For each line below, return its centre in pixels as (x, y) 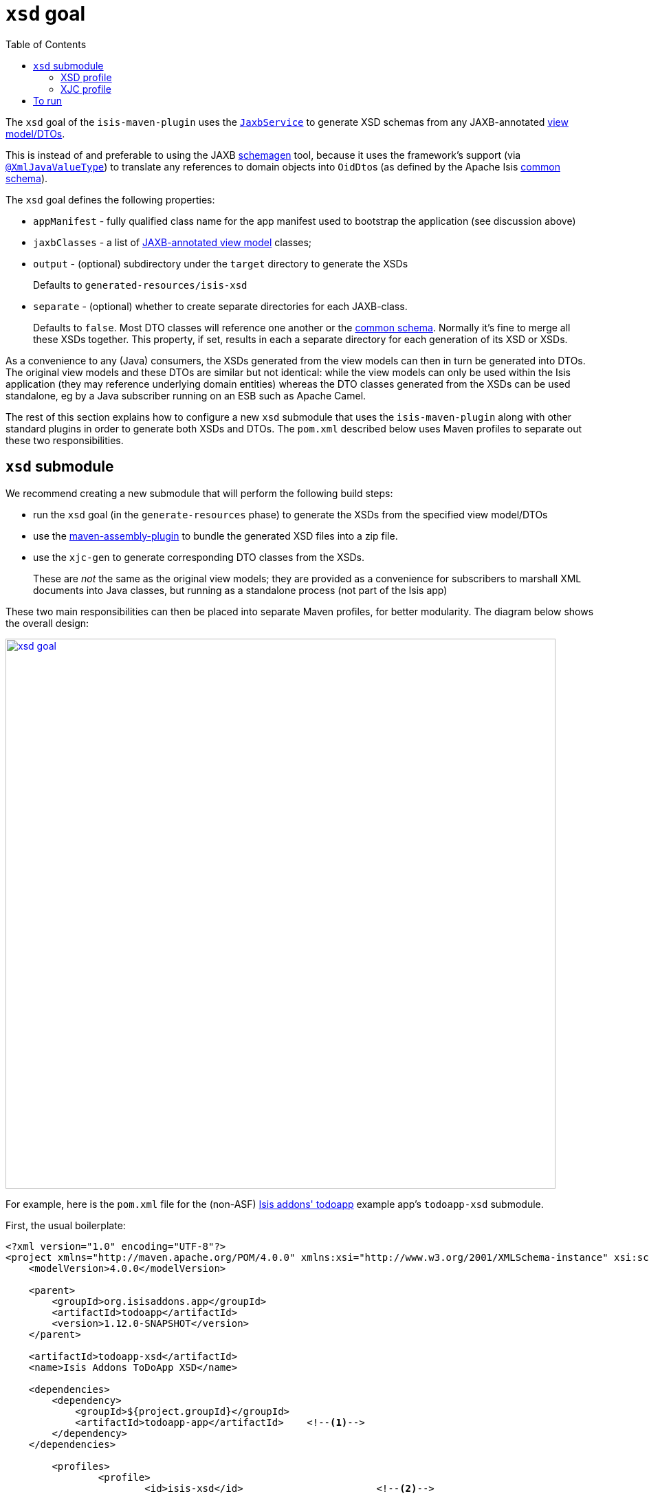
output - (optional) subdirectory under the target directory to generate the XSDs (221, 263)
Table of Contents (46, 44)
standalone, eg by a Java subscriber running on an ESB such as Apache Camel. (186, 395)
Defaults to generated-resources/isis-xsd (140, 285)
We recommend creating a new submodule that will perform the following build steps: (199, 493)
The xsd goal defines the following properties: (110, 199)
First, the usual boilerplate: (66, 1225)
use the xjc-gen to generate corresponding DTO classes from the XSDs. (199, 557)
